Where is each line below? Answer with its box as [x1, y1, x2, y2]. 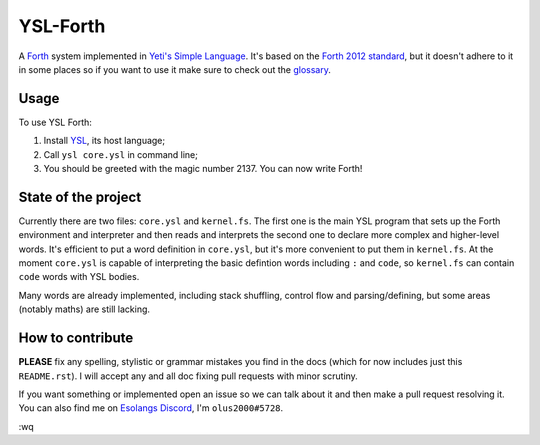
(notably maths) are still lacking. [18, 303, 150, 315]
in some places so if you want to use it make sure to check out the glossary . [18, 63, 332, 75]
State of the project [18, 188, 142, 205]
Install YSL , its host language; [43, 135, 165, 147]
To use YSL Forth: [18, 116, 92, 128]
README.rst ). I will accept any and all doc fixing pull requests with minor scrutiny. [18, 370, 359, 382]
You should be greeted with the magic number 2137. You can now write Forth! [43, 163, 363, 175]
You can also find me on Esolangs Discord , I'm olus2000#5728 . [18, 402, 284, 414]
